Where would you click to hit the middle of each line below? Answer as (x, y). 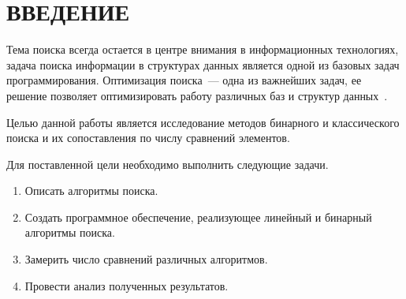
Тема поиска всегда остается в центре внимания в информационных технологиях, (203, 49)
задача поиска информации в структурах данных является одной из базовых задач (203, 64)
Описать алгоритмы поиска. (91, 191)
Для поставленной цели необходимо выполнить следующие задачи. (168, 164)
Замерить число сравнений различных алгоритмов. (146, 259)
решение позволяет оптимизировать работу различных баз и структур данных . (197, 95)
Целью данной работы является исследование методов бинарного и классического (203, 122)
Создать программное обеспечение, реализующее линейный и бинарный (198, 217)
